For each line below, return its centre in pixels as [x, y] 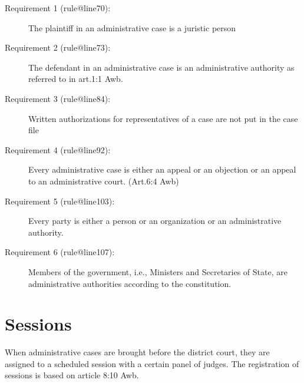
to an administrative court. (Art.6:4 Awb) [104, 181]
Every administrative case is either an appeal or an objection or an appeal [162, 169]
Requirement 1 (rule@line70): [58, 8]
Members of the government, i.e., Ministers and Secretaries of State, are [158, 271]
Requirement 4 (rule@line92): [58, 149]
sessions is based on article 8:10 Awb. [72, 375]
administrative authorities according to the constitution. [130, 283]
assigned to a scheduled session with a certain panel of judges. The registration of [152, 363]
